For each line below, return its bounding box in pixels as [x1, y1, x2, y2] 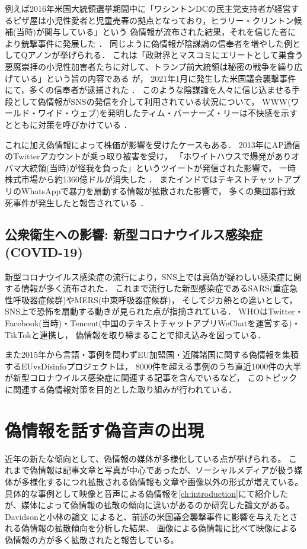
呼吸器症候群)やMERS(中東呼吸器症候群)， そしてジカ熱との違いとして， [12, 293, 298, 306]
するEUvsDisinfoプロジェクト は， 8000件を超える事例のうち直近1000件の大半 [5, 359, 302, 372]
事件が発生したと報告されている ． [12, 196, 149, 208]
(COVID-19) [5, 242, 83, 261]
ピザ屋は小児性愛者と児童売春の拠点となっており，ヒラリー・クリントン [12, 14, 294, 26]
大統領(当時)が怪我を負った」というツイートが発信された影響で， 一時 [21, 161, 296, 174]
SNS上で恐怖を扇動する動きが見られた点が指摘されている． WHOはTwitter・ [5, 305, 303, 317]
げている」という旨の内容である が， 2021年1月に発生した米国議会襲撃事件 [5, 72, 296, 84]
